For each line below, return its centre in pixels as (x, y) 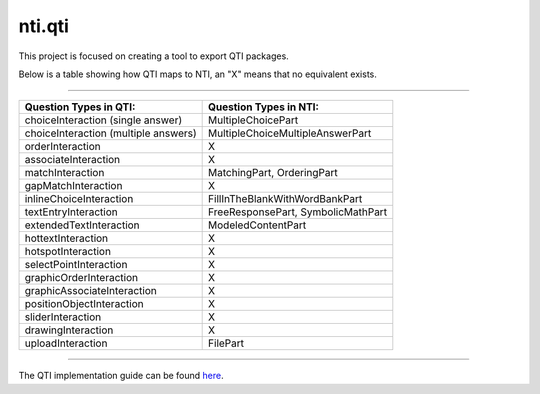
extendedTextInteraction (82, 225)
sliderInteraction (63, 317)
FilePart (226, 343)
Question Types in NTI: (264, 107)
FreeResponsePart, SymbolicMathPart (298, 212)
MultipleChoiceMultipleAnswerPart (290, 133)
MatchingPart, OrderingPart (273, 173)
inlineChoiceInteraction (79, 199)
